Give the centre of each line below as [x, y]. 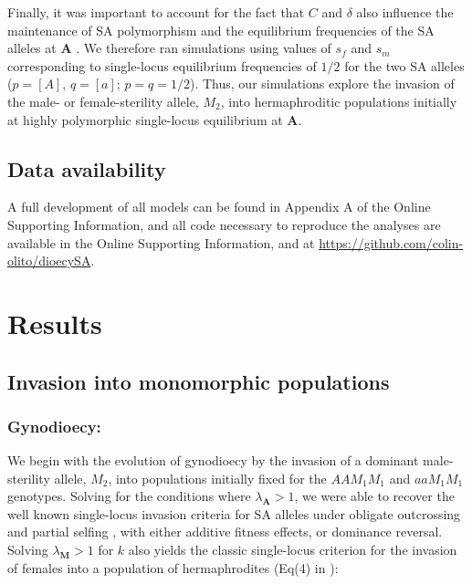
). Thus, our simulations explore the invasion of [322, 83]
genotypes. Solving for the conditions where [129, 496]
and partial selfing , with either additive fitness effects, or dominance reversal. [225, 532]
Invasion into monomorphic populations [199, 381]
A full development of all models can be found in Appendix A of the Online [219, 207]
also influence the [405, 12]
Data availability [87, 168]
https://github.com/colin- [391, 242]
